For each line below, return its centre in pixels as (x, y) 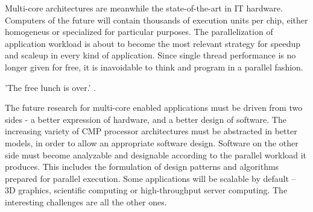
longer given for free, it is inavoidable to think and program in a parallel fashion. (154, 67)
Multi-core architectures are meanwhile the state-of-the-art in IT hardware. (144, 8)
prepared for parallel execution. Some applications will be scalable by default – (150, 178)
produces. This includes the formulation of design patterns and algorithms (142, 167)
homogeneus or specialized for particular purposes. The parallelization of (139, 32)
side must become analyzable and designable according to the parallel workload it (156, 154)
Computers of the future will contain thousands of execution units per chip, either (156, 20)
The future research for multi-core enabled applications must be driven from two (154, 108)
